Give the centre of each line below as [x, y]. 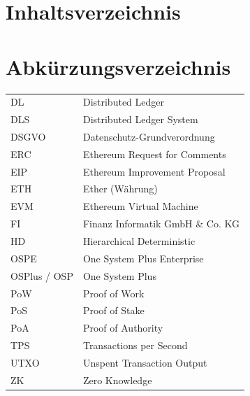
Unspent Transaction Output [145, 362]
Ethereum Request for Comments [154, 154]
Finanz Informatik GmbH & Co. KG [161, 224]
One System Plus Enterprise [143, 258]
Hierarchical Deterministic [139, 241]
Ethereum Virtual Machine [140, 206]
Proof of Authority [123, 328]
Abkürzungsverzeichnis [118, 66]
